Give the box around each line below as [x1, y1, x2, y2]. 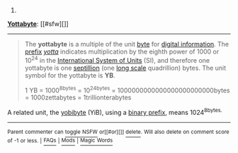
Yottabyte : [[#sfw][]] [7, 20, 69, 27]
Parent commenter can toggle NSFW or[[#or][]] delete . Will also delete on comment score [7, 128, 229, 135]
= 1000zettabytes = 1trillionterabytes [24, 93, 132, 102]
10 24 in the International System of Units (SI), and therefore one [24, 55, 210, 64]
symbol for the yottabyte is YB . [24, 71, 115, 80]
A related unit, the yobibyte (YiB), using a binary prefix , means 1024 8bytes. [7, 107, 223, 116]
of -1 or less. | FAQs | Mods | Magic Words [7, 137, 113, 144]
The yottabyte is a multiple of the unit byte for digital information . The [24, 40, 229, 48]
